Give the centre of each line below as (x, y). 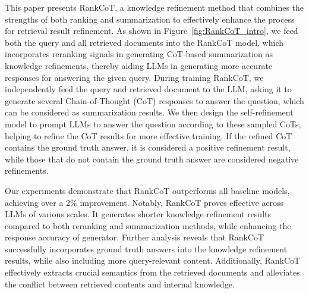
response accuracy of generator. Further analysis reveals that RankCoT (135, 237)
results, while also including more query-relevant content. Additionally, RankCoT (153, 260)
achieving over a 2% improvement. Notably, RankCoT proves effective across (144, 202)
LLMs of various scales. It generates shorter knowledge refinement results (138, 214)
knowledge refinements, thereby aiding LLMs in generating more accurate (139, 65)
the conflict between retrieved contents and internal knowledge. (120, 284)
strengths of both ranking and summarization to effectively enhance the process (150, 19)
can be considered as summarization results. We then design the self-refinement (149, 112)
